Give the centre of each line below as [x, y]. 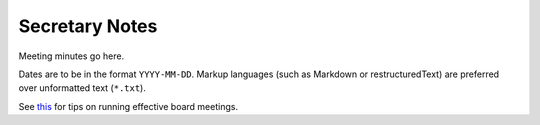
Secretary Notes [88, 26]
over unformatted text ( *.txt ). [82, 88]
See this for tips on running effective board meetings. [128, 106]
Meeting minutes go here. [71, 56]
